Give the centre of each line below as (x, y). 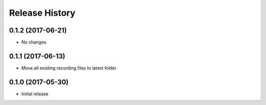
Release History (42, 13)
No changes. (34, 42)
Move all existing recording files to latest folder (69, 68)
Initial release (35, 94)
